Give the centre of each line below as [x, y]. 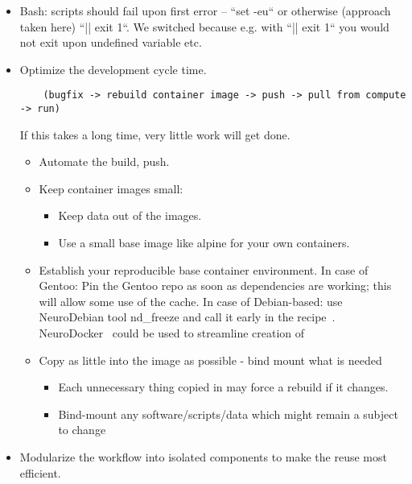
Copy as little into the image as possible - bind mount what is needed [210, 360]
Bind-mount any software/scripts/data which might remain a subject [228, 414]
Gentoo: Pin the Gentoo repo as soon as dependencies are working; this [215, 285]
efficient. [40, 472]
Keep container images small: [111, 188]
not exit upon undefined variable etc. [111, 42]
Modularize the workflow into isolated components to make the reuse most [203, 457]
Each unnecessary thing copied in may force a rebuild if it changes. [223, 387]
